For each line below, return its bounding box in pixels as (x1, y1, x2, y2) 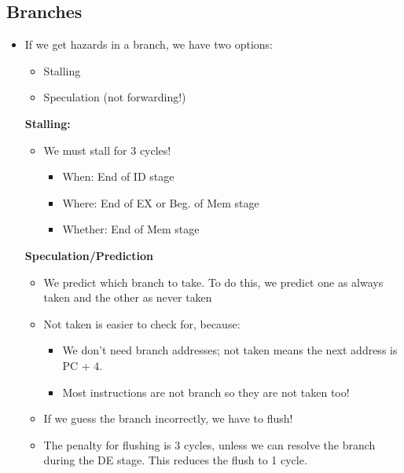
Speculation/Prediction (24, 247, 153, 263)
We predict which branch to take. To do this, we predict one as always (43, 273, 384, 290)
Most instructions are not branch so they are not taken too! (62, 383, 350, 400)
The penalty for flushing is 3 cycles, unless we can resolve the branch (43, 436, 376, 453)
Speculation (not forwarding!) (43, 89, 186, 105)
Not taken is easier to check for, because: (43, 315, 241, 332)
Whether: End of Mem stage (62, 221, 200, 237)
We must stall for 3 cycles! (43, 141, 171, 158)
